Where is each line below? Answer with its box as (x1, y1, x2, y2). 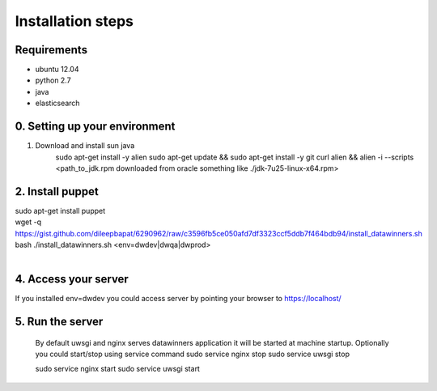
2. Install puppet (15, 185, 99, 198)
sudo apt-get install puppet (15, 206, 106, 215)
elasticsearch (35, 98, 80, 108)
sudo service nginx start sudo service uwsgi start (35, 364, 200, 374)
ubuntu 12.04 (35, 65, 79, 74)
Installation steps (15, 12, 134, 30)
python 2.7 (35, 75, 72, 85)
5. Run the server (15, 315, 104, 329)
